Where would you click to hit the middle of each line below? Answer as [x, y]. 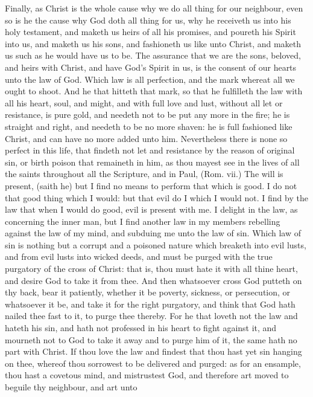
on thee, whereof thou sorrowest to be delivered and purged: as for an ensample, [153, 363]
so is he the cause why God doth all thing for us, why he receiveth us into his [148, 20]
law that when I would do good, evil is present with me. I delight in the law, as [151, 209]
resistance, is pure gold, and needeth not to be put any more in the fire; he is [147, 115]
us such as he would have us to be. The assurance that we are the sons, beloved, [153, 55]
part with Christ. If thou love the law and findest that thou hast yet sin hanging [153, 351]
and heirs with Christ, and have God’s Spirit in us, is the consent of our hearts [151, 67]
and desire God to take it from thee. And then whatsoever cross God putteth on [153, 280]
